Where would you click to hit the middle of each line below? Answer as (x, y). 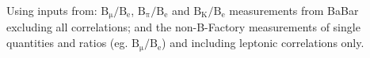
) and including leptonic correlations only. (263, 43)
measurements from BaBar (294, 10)
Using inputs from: (52, 10)
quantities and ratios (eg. (67, 43)
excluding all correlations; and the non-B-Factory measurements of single (183, 27)
